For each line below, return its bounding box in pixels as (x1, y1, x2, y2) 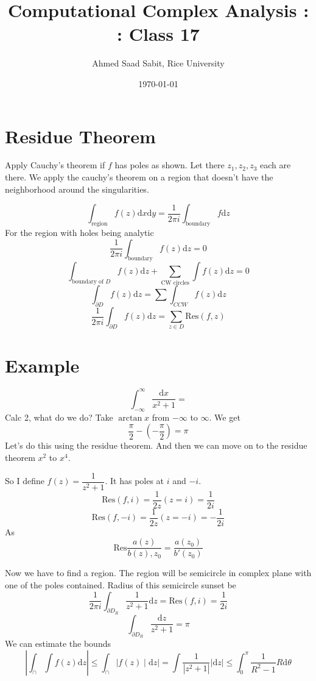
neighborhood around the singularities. (5, 182, 149, 195)
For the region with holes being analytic (5, 226, 154, 239)
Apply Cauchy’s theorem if (5, 159, 105, 171)
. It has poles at (105, 474, 164, 487)
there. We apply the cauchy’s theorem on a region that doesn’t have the (5, 171, 273, 184)
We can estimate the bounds (5, 636, 111, 649)
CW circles (161, 279, 189, 286)
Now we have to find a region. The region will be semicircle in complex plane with (5, 566, 312, 579)
